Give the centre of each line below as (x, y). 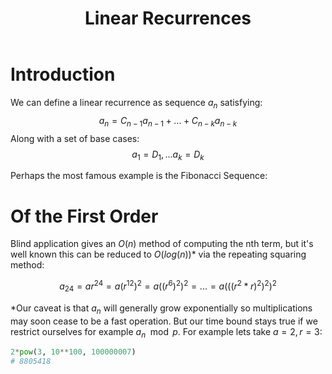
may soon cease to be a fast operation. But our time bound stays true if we (164, 321)
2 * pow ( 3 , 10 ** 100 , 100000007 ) (73, 352)
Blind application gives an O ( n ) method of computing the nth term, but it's (162, 244)
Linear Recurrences (168, 18)
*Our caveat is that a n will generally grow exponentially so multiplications (161, 309)
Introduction (63, 74)
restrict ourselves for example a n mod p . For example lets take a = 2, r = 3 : (166, 332)
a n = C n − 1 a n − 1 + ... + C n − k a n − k (168, 121)
